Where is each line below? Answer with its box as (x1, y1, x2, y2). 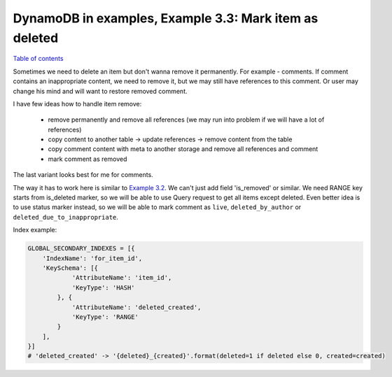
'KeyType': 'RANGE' (71, 313, 139, 321)
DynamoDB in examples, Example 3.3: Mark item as (13, 10, 318, 26)
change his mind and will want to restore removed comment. (13, 87, 188, 95)
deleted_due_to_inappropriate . (13, 213, 119, 221)
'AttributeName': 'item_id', (71, 273, 172, 282)
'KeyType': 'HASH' (71, 283, 136, 292)
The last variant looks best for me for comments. (13, 171, 153, 179)
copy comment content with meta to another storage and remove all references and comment (48, 145, 318, 153)
